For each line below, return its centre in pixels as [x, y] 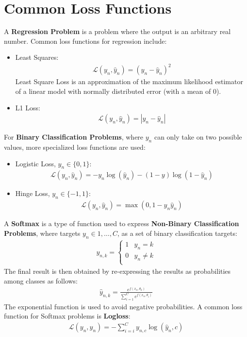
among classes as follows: [41, 280]
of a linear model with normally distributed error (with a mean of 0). [118, 91]
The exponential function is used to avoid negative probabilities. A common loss [123, 306]
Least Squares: [37, 57]
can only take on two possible [198, 137]
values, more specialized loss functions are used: [75, 147]
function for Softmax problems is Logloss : [67, 316]
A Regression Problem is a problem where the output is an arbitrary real [117, 31]
